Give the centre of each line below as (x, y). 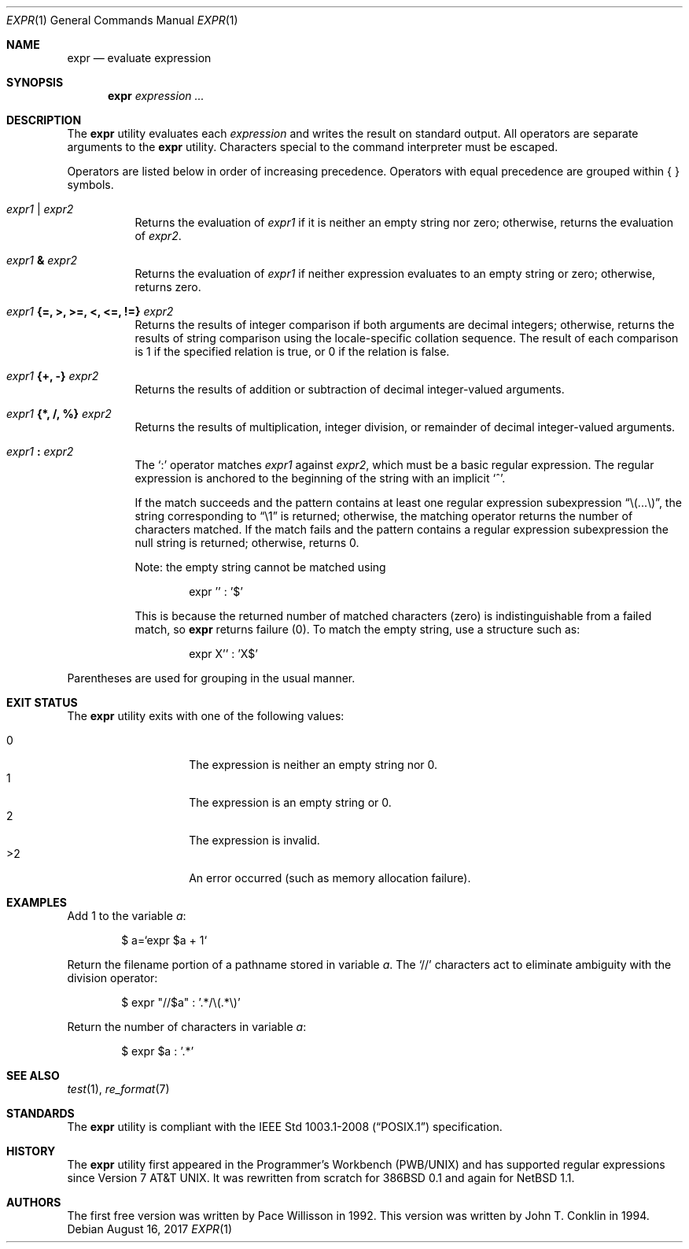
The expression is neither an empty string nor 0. (313, 765)
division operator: (112, 978)
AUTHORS (34, 1202)
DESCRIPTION (44, 120)
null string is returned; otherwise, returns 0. (247, 543)
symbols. (90, 185)
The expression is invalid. (254, 840)
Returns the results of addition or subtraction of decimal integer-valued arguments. (350, 389)
